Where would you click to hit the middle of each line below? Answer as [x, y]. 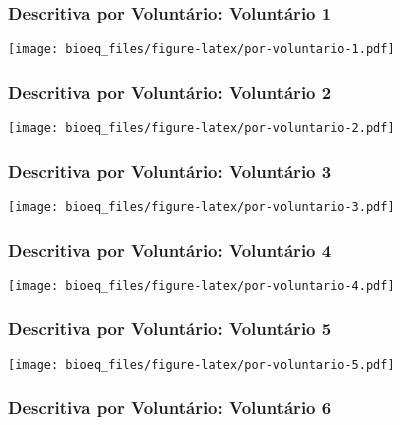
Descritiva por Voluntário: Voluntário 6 [170, 407]
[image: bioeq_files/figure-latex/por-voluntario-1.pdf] [201, 49]
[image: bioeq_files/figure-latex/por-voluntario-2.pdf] [201, 128]
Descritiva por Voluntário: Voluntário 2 [170, 91]
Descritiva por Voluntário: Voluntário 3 [170, 170]
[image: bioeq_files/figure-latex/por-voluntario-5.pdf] [201, 364]
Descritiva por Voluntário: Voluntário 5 [170, 328]
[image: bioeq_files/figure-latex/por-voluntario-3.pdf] [201, 206]
